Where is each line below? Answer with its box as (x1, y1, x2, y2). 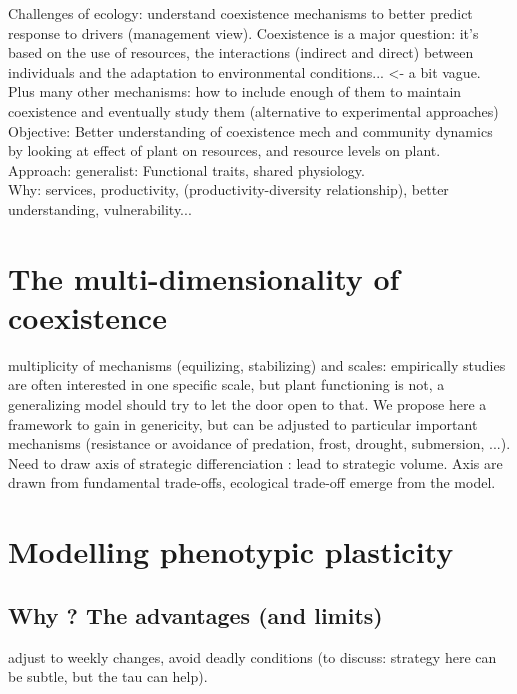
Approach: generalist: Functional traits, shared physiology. (8, 159, 365, 180)
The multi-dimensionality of (8, 257, 400, 298)
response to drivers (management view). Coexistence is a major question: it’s (8, 22, 479, 43)
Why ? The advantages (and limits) (8, 599, 383, 630)
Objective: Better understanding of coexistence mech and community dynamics (8, 120, 493, 141)
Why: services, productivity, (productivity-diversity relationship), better (8, 179, 449, 200)
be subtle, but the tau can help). (8, 666, 208, 687)
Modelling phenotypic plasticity (8, 531, 454, 572)
